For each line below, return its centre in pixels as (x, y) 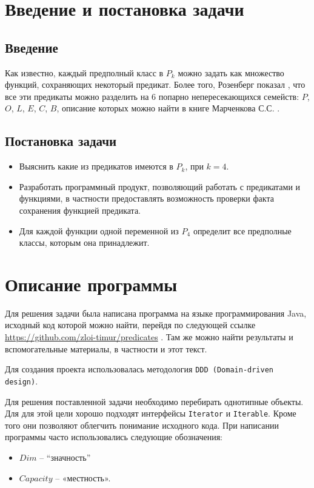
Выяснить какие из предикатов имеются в (96, 166)
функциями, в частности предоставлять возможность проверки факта (146, 198)
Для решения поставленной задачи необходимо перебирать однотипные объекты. (154, 401)
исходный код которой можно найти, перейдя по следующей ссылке (130, 325)
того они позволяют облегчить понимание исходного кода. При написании (142, 425)
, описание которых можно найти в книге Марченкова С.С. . (168, 108)
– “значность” (65, 457)
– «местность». (83, 477)
